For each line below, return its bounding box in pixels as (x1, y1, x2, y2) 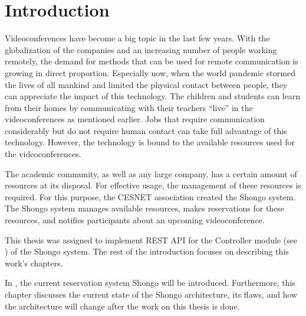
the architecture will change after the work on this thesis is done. (5, 299, 240, 312)
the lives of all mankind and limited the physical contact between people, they (5, 78, 288, 90)
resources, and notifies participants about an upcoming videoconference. (5, 214, 265, 226)
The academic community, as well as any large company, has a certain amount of (5, 167, 297, 180)
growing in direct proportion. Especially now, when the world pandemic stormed (5, 66, 295, 79)
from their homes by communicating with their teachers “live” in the (5, 101, 253, 113)
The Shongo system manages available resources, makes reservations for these (5, 202, 285, 214)
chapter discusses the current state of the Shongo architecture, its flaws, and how (5, 288, 298, 300)
